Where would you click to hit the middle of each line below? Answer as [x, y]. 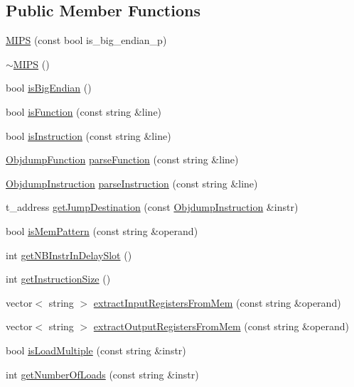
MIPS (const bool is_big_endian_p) [86, 40]
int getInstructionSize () [58, 279]
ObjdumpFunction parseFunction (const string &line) [122, 159]
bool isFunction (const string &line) [84, 111]
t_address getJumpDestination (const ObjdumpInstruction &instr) [152, 207]
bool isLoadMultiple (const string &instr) [96, 350]
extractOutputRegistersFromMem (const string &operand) [221, 326]
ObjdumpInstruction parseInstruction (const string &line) [132, 183]
